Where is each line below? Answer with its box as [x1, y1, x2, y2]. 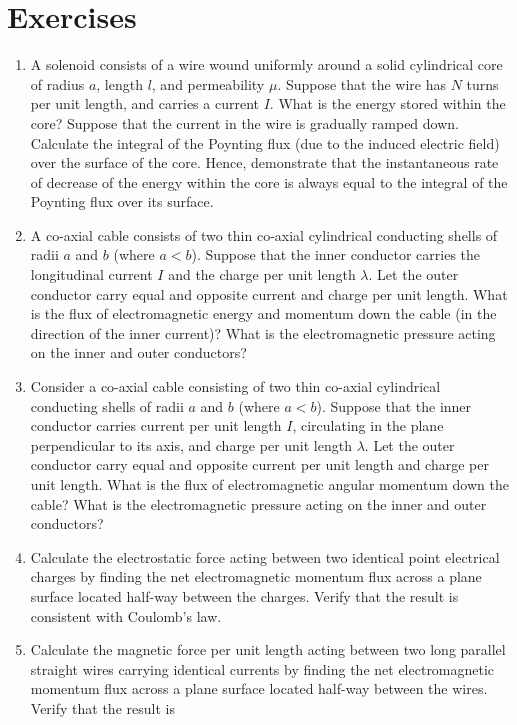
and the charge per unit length [168, 264, 356, 285]
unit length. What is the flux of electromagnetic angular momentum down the [30, 474, 509, 494]
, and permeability [151, 73, 265, 94]
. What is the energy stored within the [269, 93, 506, 114]
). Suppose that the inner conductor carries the [191, 244, 481, 265]
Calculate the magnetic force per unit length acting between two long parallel [30, 639, 506, 660]
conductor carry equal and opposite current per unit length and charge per [30, 454, 489, 475]
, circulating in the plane [292, 415, 444, 436]
